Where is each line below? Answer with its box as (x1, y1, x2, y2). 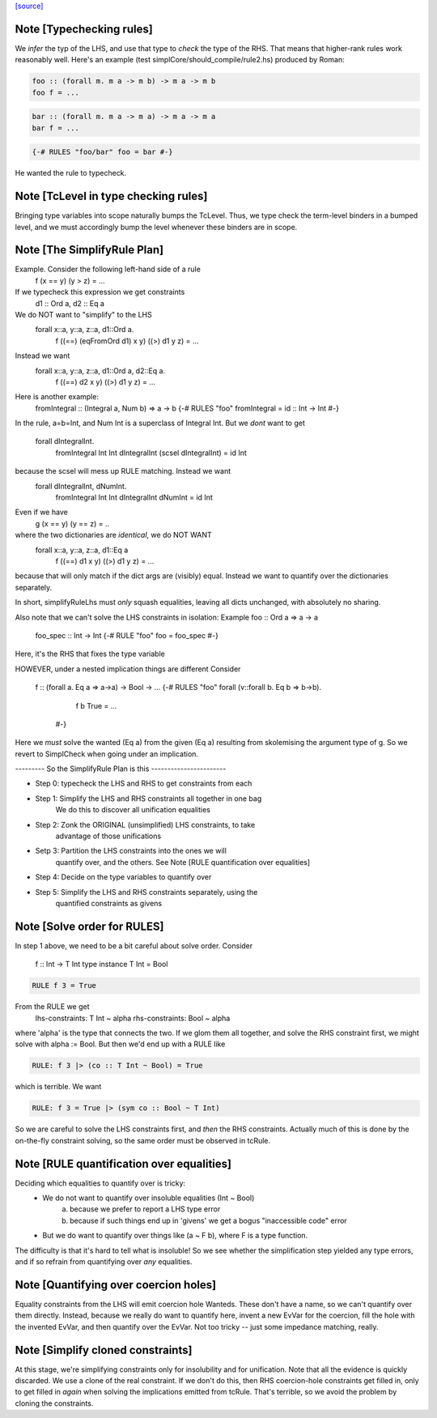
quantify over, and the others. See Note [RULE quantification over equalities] (55, 857, 311, 867)
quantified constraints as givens (55, 898, 162, 908)
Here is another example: (15, 392, 99, 402)
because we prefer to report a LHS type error (70, 1204, 221, 1214)
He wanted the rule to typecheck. (15, 168, 127, 178)
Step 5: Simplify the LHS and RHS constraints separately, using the (35, 887, 258, 896)
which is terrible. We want (15, 1082, 102, 1092)
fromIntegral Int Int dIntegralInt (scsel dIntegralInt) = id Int (55, 448, 247, 458)
